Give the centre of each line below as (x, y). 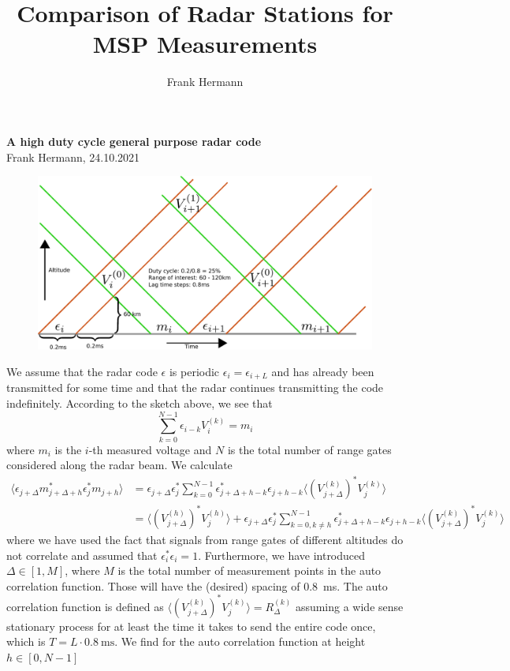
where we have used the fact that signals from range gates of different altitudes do (205, 539)
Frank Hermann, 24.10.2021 (73, 157)
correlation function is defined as (85, 606)
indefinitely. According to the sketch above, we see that (140, 403)
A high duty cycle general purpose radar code (134, 141)
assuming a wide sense (349, 606)
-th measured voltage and (150, 449)
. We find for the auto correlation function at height (240, 641)
